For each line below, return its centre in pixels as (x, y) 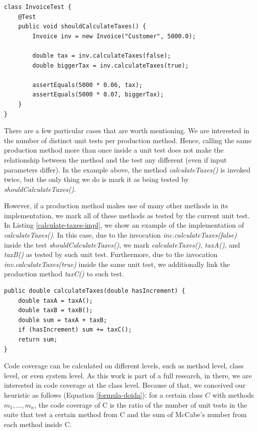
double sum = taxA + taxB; (63, 320)
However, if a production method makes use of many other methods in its (116, 206)
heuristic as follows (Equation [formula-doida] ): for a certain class (103, 394)
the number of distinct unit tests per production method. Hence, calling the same (128, 140)
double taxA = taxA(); (55, 301)
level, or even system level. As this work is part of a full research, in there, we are (128, 375)
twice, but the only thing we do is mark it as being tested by (97, 179)
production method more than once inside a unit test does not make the (114, 150)
